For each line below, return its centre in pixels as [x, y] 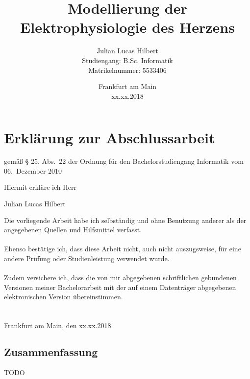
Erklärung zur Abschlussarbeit [110, 138]
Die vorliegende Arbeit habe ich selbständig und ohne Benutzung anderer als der [125, 220]
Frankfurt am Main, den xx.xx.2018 [58, 325]
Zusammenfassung [51, 352]
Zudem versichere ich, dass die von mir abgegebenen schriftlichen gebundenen [120, 278]
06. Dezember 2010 [33, 170]
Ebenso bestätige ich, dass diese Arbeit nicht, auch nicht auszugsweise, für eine [123, 249]
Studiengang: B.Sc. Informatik [127, 60]
